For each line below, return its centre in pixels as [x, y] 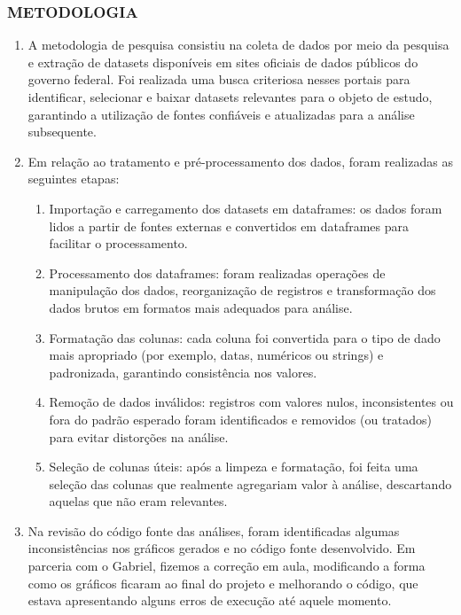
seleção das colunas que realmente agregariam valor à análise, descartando [250, 483]
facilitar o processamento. [118, 243]
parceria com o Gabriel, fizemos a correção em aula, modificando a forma [227, 566]
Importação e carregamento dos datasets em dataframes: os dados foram [246, 208]
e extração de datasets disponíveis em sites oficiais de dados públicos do [223, 62]
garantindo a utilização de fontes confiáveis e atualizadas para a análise [221, 114]
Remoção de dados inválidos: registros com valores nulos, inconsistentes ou [251, 402]
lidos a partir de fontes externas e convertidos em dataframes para [229, 226]
